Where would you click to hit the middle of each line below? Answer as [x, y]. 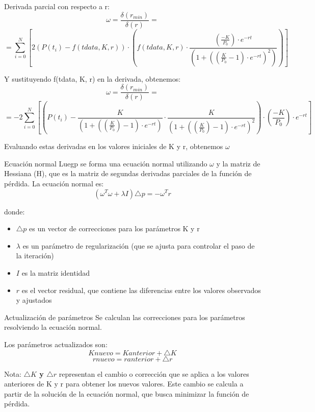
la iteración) [35, 256]
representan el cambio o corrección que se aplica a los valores [154, 373]
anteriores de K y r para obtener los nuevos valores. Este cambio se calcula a [124, 384]
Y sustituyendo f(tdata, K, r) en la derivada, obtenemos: [93, 78]
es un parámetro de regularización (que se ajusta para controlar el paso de [139, 245]
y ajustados [34, 300]
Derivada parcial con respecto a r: [57, 6]
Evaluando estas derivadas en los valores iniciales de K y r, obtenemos [114, 146]
